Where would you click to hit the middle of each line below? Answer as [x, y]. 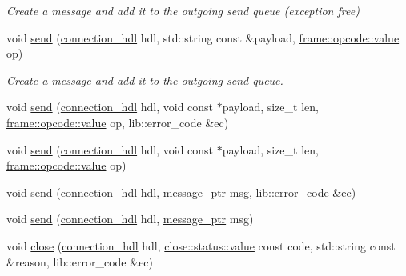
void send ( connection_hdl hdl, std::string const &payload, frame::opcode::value [203, 37]
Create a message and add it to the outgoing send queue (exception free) [183, 10]
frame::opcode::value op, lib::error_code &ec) [118, 122]
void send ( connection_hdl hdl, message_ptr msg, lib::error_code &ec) [181, 192]
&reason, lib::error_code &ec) [80, 261]
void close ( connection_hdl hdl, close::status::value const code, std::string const [201, 245]
